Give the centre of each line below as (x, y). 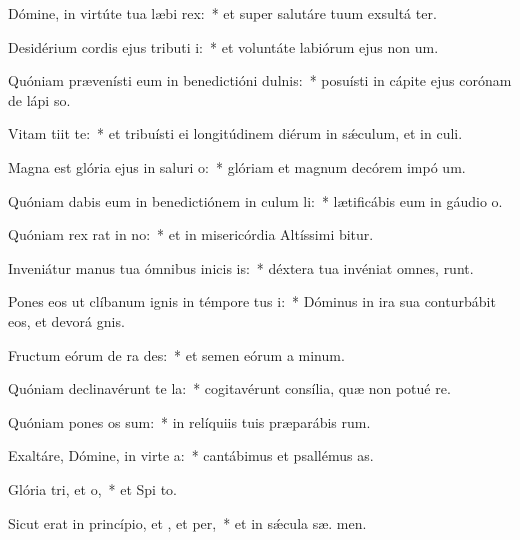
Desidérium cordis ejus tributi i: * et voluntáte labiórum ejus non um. (223, 46)
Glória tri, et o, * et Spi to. (92, 488)
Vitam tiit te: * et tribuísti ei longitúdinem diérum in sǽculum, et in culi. (235, 133)
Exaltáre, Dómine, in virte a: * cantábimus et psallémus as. (191, 455)
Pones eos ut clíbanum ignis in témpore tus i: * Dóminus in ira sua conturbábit (252, 301)
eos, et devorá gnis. (66, 320)
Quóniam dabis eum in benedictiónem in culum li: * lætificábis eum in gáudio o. (255, 200)
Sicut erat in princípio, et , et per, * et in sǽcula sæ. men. (187, 522)
